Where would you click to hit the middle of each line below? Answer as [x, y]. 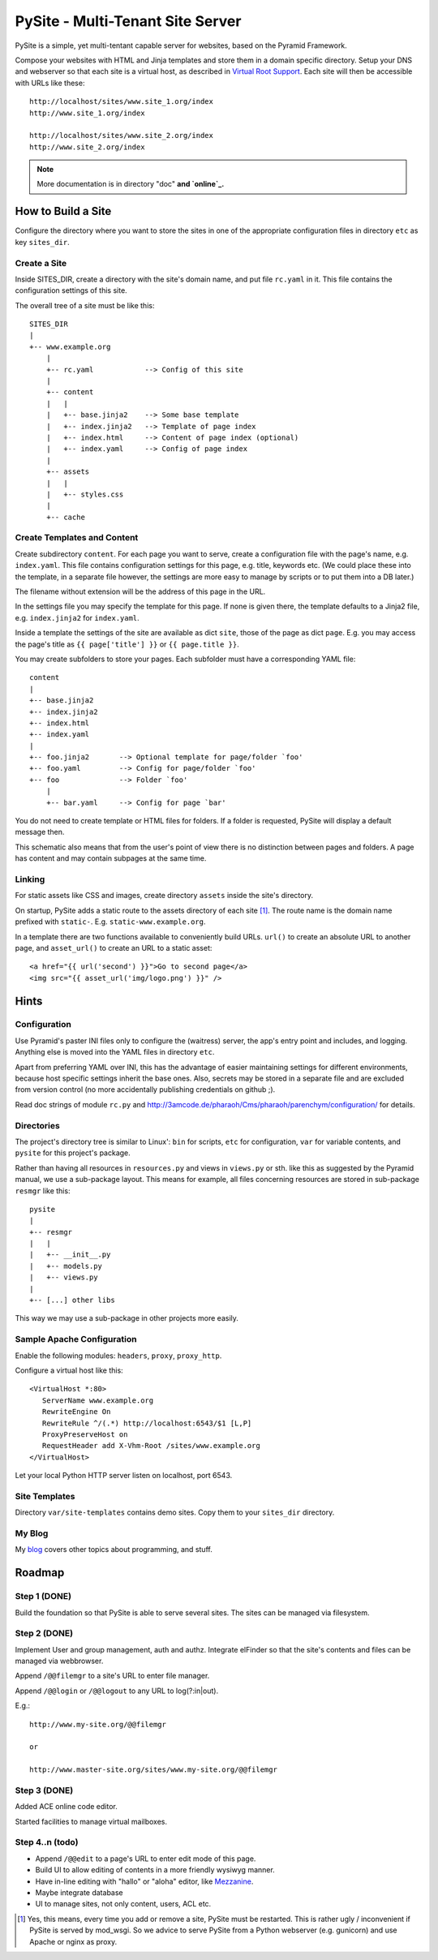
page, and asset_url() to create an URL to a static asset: [114, 948]
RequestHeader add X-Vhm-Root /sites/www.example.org [151, 1446]
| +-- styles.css [85, 494]
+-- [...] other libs [72, 1300]
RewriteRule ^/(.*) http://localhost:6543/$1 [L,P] [147, 1423]
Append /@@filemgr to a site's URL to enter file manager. [112, 1676]
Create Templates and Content [77, 538]
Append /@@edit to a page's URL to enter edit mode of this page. [146, 1859]
